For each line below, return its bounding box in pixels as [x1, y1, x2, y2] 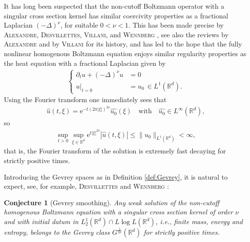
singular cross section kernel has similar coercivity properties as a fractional [4, 10, 228, 20]
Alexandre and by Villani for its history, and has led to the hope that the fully [4, 39, 242, 49]
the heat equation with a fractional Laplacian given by [4, 58, 166, 68]
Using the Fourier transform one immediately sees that [4, 94, 167, 105]
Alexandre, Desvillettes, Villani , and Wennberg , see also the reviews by [4, 29, 229, 39]
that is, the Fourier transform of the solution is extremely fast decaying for [4, 146, 226, 156]
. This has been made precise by [128, 20, 224, 30]
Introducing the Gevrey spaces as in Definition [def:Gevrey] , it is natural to [4, 171, 228, 181]
